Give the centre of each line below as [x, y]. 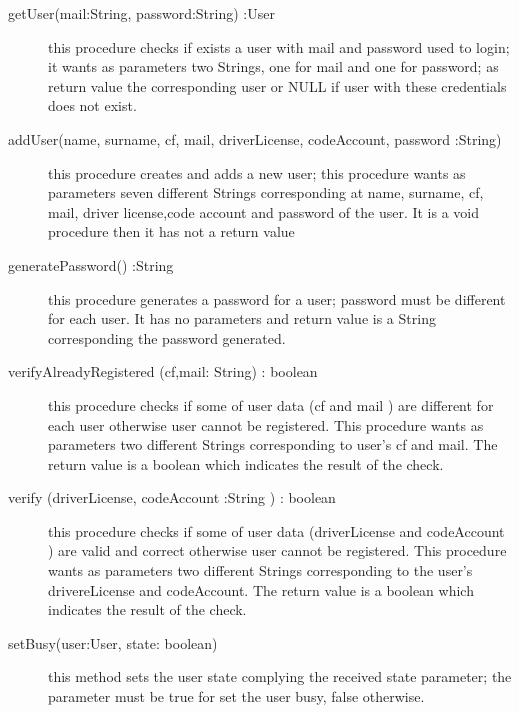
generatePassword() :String [91, 264]
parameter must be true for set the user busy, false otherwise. [236, 696]
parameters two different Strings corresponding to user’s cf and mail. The [273, 444]
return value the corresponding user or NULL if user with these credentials [277, 85]
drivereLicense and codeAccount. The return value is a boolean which [261, 589]
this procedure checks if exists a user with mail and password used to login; [279, 46]
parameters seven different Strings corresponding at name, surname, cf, [266, 192]
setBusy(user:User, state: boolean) [113, 642]
